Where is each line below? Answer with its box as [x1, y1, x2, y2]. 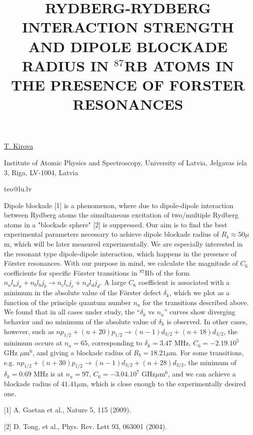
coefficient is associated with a [138, 277, 230, 287]
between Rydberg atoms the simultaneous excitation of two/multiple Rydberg [4, 210, 239, 220]
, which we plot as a [169, 287, 230, 298]
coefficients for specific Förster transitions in [4, 267, 137, 278]
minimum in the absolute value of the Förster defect [4, 287, 161, 298]
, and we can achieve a [168, 369, 236, 379]
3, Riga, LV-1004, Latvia [4, 167, 78, 177]
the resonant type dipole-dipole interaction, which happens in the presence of [4, 248, 237, 258]
